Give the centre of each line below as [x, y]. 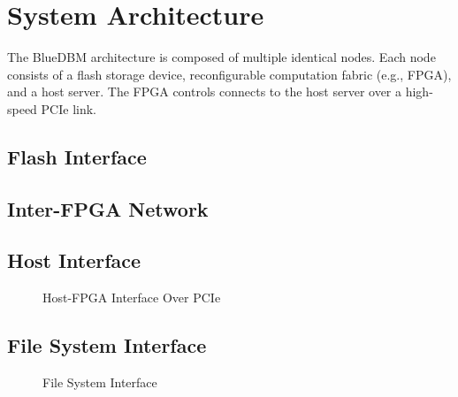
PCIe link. [69, 108]
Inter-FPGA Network [108, 208]
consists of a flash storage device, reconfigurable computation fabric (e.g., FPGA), [229, 74]
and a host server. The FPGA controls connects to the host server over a [205, 92]
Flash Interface [77, 156]
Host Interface [74, 260]
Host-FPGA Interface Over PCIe [132, 298]
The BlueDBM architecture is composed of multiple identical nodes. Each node [221, 57]
